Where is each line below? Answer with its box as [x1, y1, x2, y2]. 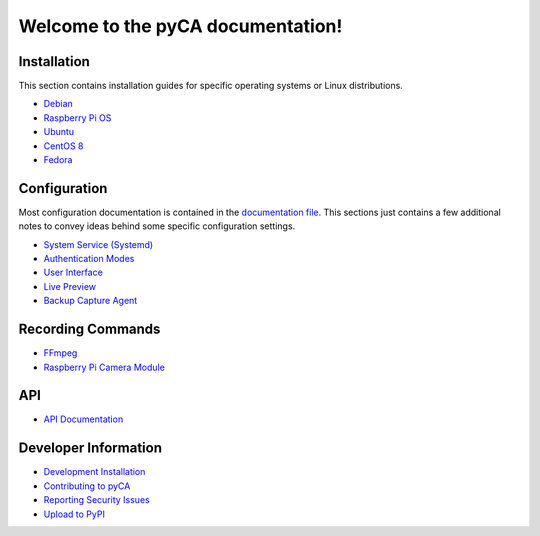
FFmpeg [43, 347, 78, 359]
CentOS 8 [43, 140, 84, 152]
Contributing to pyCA [43, 480, 131, 492]
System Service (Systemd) [43, 238, 154, 250]
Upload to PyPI [43, 508, 105, 520]
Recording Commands [18, 321, 161, 338]
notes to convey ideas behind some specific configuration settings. [18, 220, 296, 232]
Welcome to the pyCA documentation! [18, 15, 343, 37]
